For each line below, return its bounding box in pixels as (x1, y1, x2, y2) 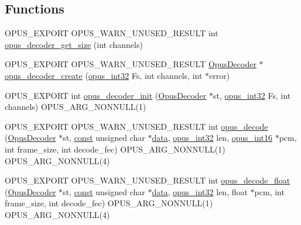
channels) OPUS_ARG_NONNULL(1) (5, 101, 146, 113)
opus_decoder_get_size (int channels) (5, 38, 143, 50)
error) (209, 69, 230, 81)
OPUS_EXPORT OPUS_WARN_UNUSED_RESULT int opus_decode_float (5, 174, 290, 186)
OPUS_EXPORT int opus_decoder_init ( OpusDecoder (5, 89, 207, 101)
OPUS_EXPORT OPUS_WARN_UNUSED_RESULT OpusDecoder (5, 58, 256, 70)
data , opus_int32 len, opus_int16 (152, 131, 273, 144)
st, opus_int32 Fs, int (213, 89, 291, 101)
